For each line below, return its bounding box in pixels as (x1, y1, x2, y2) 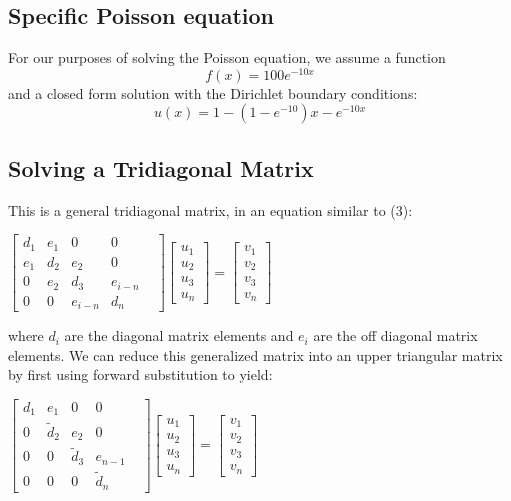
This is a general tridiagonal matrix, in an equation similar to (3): (8, 199, 413, 220)
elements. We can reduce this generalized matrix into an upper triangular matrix (8, 344, 503, 365)
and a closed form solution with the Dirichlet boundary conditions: (8, 82, 418, 103)
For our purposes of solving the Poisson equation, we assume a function (8, 47, 446, 68)
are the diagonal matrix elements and (64, 325, 294, 346)
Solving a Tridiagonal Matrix (8, 152, 314, 183)
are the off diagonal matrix (313, 325, 478, 346)
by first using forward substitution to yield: (8, 364, 273, 385)
